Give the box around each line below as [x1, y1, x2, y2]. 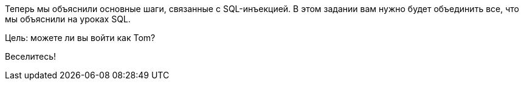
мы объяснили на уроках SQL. [5, 14, 131, 24]
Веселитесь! [5, 51, 57, 61]
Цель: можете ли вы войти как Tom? [5, 33, 156, 43]
